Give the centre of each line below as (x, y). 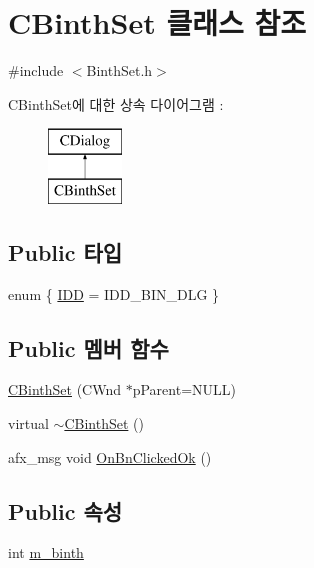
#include (36, 70)
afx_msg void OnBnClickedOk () (110, 456)
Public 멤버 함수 (88, 347)
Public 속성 (65, 510)
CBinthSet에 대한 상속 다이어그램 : (116, 103)
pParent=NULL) (184, 389)
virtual (28, 423)
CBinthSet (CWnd (64, 389)
